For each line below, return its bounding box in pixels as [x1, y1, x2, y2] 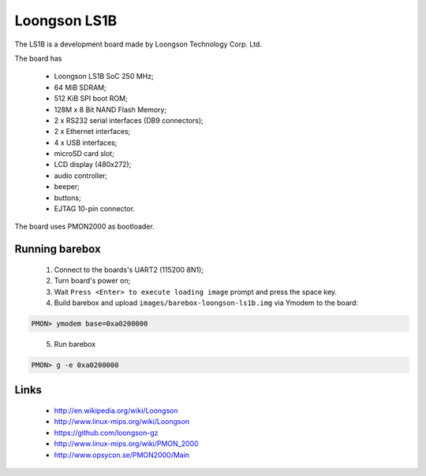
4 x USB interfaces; [54, 138, 118, 147]
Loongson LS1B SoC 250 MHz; [54, 72, 154, 81]
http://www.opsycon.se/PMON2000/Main [54, 450, 189, 459]
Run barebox [54, 339, 96, 348]
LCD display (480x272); [54, 160, 132, 169]
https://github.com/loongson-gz [54, 428, 159, 437]
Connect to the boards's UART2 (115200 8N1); [54, 265, 204, 274]
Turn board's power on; [54, 276, 131, 285]
